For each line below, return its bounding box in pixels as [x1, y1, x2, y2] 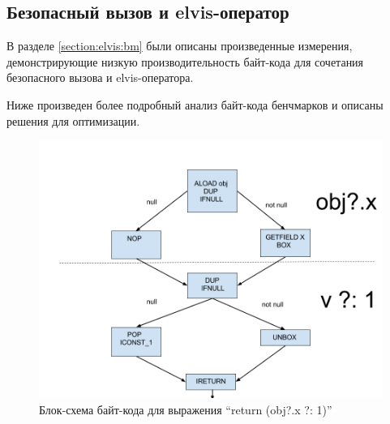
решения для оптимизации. [6, 112, 140, 129]
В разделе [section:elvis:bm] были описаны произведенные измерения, [6, 37, 353, 54]
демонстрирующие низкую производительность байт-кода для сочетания [6, 53, 364, 70]
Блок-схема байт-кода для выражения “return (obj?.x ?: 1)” [39, 400, 332, 418]
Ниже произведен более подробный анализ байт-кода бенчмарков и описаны [6, 96, 384, 113]
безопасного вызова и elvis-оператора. [6, 69, 194, 86]
